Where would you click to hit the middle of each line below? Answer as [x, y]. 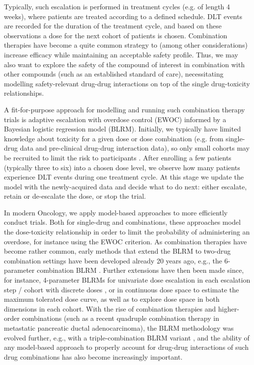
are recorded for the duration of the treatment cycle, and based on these [113, 26]
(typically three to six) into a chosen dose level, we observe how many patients [122, 167]
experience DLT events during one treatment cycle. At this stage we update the [124, 177]
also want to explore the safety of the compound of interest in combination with [124, 64]
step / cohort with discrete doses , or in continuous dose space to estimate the [122, 289]
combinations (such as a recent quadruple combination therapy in [120, 318]
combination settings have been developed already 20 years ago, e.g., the [113, 260]
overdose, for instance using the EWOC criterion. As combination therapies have [126, 241]
